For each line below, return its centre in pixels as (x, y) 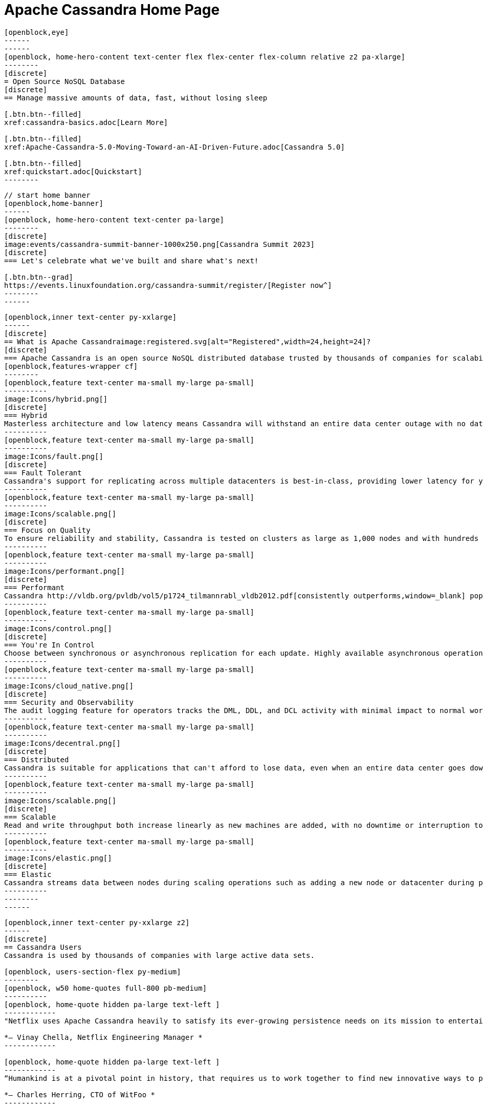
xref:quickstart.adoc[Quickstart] (73, 171)
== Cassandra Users (43, 947)
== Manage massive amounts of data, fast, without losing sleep (136, 98)
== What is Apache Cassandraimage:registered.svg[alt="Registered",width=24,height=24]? (188, 341)
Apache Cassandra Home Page (112, 10)
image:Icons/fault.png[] (54, 456)
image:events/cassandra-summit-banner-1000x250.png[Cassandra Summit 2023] (159, 244)
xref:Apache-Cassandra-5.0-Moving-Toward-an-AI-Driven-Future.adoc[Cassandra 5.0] (174, 147)
